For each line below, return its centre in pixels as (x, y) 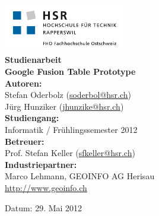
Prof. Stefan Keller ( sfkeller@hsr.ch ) (70, 153)
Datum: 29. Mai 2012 (44, 207)
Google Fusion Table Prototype (70, 72)
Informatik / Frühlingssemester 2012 (71, 129)
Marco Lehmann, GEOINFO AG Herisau (80, 176)
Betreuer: (25, 141)
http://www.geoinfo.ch (46, 187)
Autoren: (23, 83)
